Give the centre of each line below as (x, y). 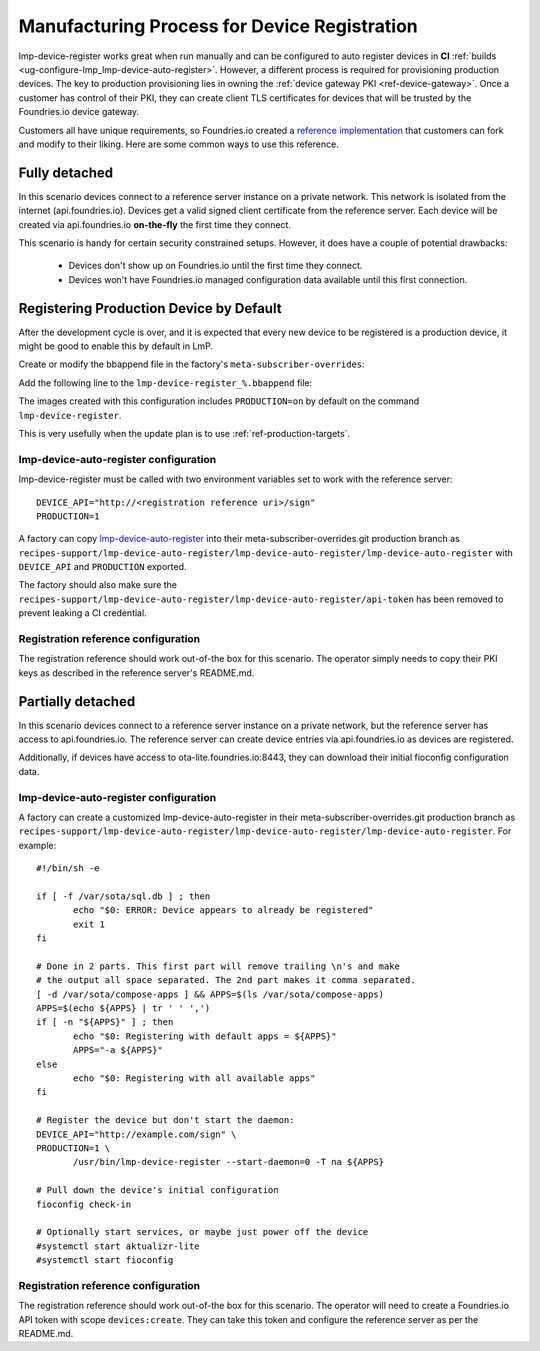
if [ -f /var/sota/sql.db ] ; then (123, 896)
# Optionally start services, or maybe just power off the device (202, 1232)
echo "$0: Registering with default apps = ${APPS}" (205, 1036)
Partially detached (77, 701)
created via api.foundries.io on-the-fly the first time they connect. (155, 224)
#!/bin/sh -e (68, 868)
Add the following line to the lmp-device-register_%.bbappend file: (165, 382)
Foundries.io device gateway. (79, 112)
